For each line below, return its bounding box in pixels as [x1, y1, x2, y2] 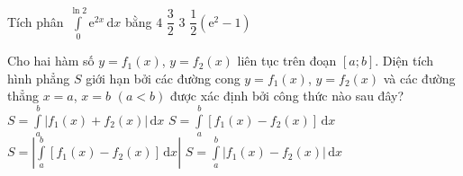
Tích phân [7, 12, 64, 31]
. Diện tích [375, 51, 434, 70]
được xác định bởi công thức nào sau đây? [169, 86, 404, 105]
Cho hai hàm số [7, 51, 95, 70]
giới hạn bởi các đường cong [86, 68, 241, 87]
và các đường [383, 68, 456, 87]
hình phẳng [7, 68, 70, 87]
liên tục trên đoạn [237, 51, 337, 70]
